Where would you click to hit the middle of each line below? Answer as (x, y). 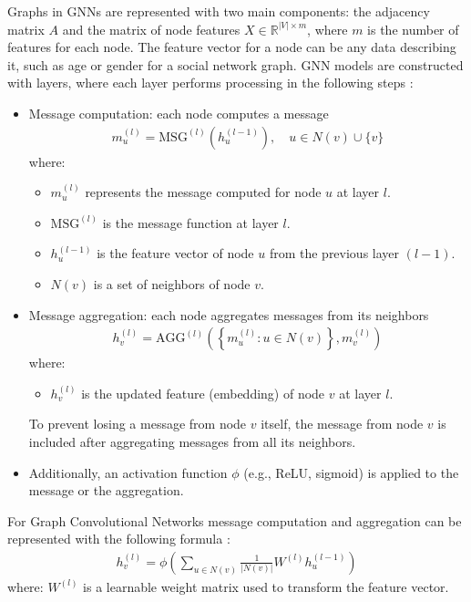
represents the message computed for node (203, 192)
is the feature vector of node (175, 253)
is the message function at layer (190, 222)
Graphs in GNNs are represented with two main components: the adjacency (219, 11)
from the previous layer (334, 253)
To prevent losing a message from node (138, 424)
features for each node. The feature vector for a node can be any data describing (232, 47)
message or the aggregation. (106, 490)
